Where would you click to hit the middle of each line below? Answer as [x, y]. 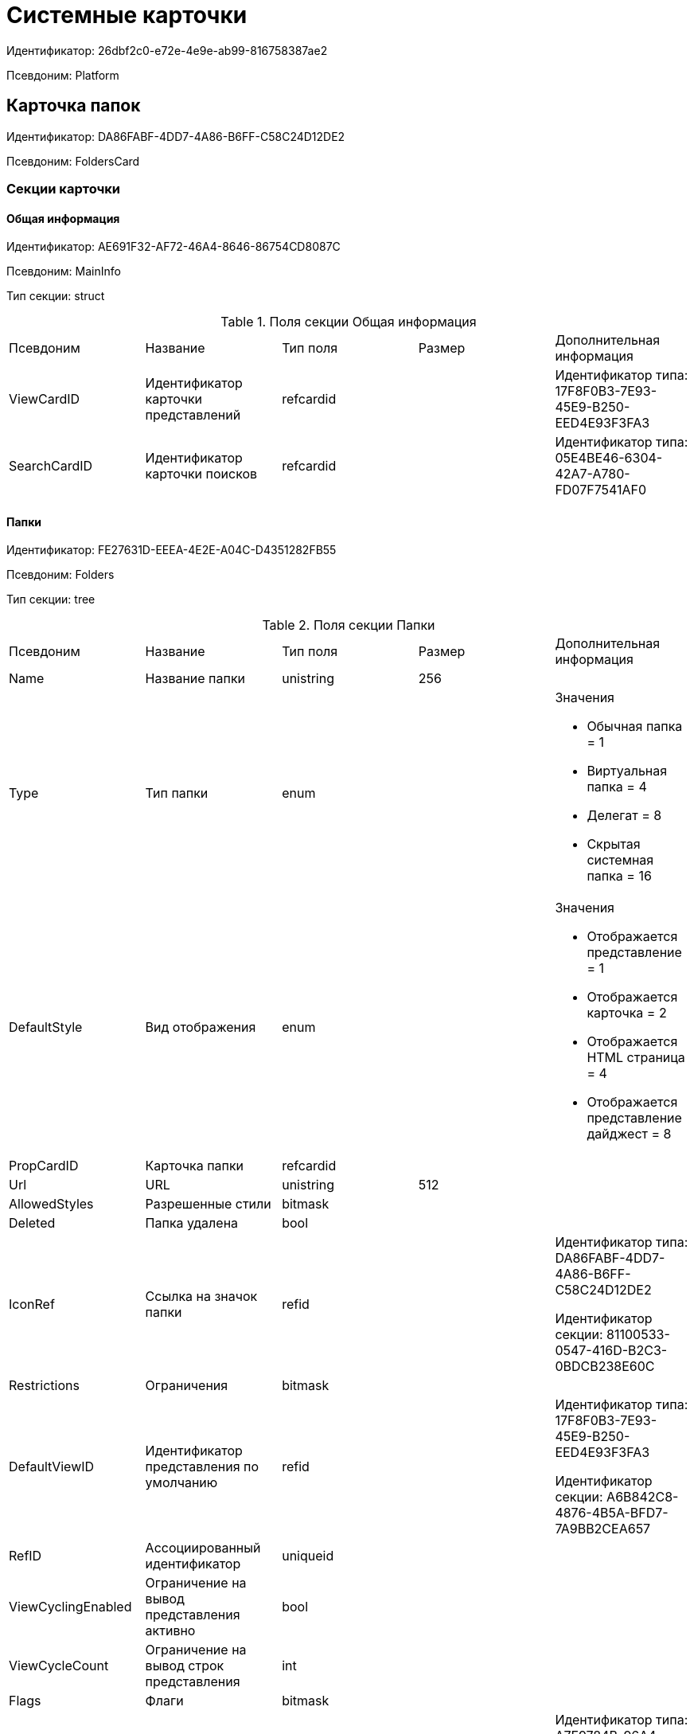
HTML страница [636, 1058]
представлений [193, 415]
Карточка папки [195, 1166]
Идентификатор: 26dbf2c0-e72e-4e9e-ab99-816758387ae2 [167, 50]
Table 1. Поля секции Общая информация [349, 322]
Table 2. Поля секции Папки [349, 625]
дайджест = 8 [629, 1134]
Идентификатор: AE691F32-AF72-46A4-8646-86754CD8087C [173, 247]
